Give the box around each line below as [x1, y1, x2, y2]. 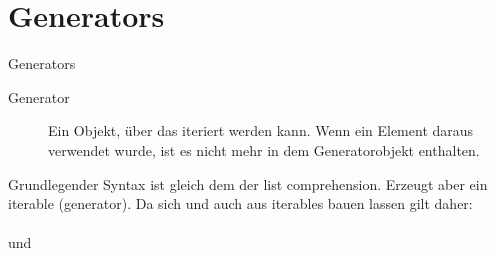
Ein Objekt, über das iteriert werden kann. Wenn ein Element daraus [48, 120, 474, 141]
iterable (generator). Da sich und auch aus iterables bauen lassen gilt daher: [8, 193, 473, 214]
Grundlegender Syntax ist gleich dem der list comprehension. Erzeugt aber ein [8, 173, 488, 194]
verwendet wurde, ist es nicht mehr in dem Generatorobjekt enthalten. [48, 139, 480, 160]
